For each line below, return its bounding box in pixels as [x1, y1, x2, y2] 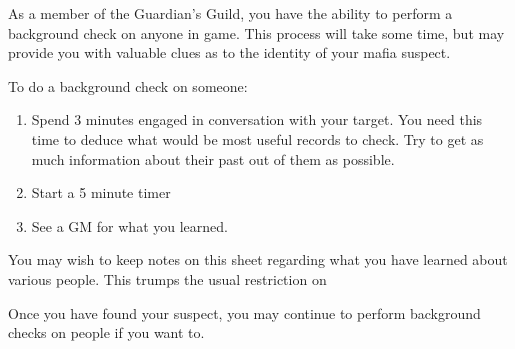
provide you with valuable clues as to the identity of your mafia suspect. [8, 42, 451, 63]
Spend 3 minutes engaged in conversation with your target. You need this [31, 109, 483, 130]
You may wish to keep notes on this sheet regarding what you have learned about [8, 249, 508, 270]
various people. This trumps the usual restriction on [8, 268, 327, 289]
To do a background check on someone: [8, 75, 248, 96]
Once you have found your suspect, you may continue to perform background [8, 302, 481, 323]
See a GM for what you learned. [31, 215, 228, 236]
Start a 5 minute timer [31, 182, 171, 203]
